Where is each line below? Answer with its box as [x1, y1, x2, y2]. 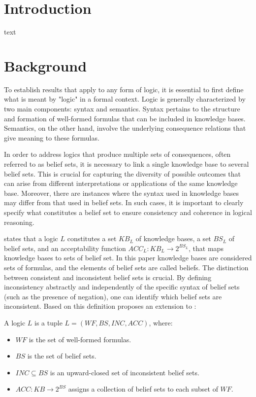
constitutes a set [67, 233, 117, 244]
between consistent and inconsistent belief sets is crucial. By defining [4, 272, 212, 282]
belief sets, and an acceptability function [4, 243, 126, 253]
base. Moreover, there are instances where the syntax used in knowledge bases [4, 187, 239, 198]
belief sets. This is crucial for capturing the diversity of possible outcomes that [4, 168, 241, 179]
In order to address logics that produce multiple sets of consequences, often [4, 149, 231, 159]
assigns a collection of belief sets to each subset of [68, 384, 218, 394]
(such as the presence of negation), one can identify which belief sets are [4, 291, 222, 301]
